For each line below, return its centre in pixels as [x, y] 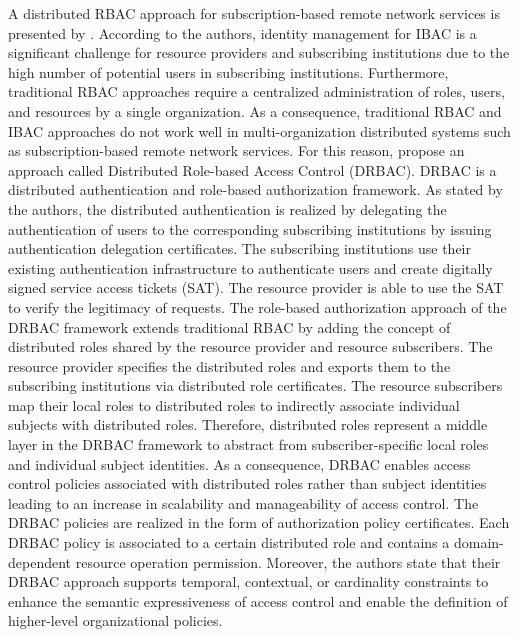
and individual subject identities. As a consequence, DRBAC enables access [239, 463]
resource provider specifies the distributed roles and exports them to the [229, 365]
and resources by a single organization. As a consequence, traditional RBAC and [255, 110]
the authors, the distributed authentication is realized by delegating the [227, 208]
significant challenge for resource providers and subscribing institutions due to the [259, 52]
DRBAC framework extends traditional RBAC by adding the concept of [229, 326]
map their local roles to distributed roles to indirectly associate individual [234, 404]
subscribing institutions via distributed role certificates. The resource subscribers [255, 385]
